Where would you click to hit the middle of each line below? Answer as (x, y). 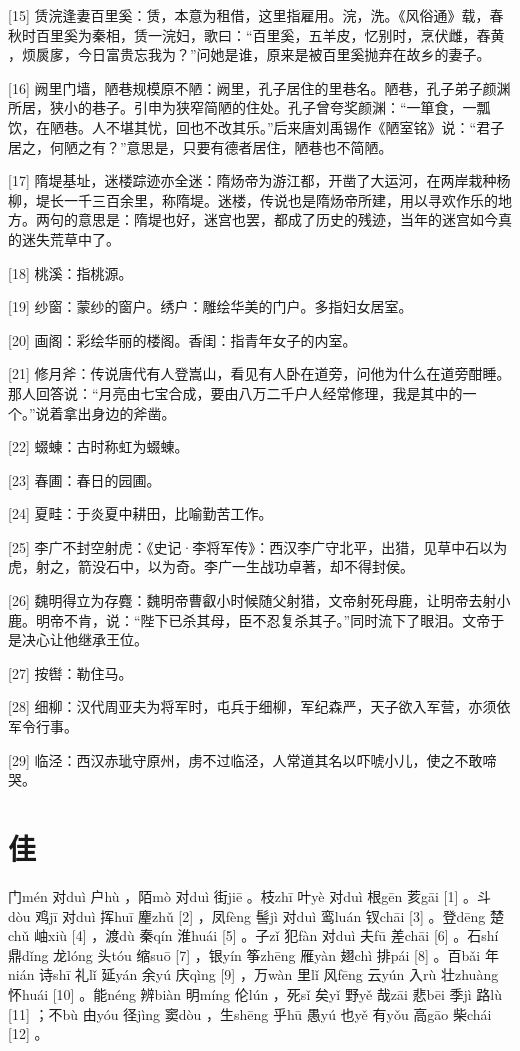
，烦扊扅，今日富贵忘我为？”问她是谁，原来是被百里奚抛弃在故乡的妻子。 (249, 54)
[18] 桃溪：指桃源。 (70, 272)
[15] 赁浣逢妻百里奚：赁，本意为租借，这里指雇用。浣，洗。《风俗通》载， (249, 15)
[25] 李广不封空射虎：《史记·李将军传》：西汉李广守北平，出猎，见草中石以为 (258, 546)
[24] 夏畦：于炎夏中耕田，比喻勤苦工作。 (140, 513)
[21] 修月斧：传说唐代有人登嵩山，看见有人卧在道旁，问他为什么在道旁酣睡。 (259, 373)
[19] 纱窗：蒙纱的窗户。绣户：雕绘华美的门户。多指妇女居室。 (210, 306)
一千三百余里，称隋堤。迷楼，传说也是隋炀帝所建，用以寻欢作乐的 (280, 199)
